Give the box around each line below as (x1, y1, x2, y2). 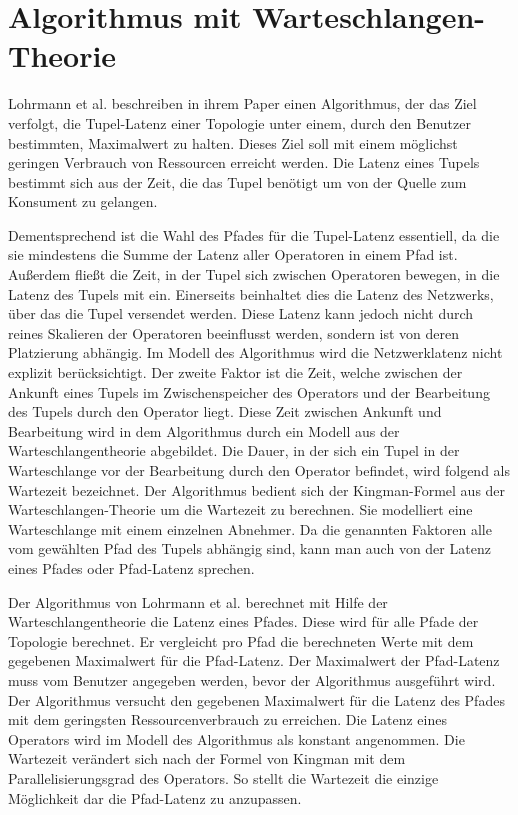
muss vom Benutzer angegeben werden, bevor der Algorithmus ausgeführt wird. (8, 669, 496, 690)
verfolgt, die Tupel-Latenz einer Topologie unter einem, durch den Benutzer (8, 112, 471, 133)
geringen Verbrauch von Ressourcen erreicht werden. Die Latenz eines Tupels (8, 152, 480, 173)
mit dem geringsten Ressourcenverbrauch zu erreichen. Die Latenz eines (8, 709, 447, 730)
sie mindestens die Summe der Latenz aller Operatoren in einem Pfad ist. (8, 244, 458, 265)
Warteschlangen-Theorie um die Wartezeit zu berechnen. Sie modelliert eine (8, 499, 473, 520)
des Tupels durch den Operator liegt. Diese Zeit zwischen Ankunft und (8, 401, 442, 422)
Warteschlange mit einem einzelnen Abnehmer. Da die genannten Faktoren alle (8, 518, 492, 539)
